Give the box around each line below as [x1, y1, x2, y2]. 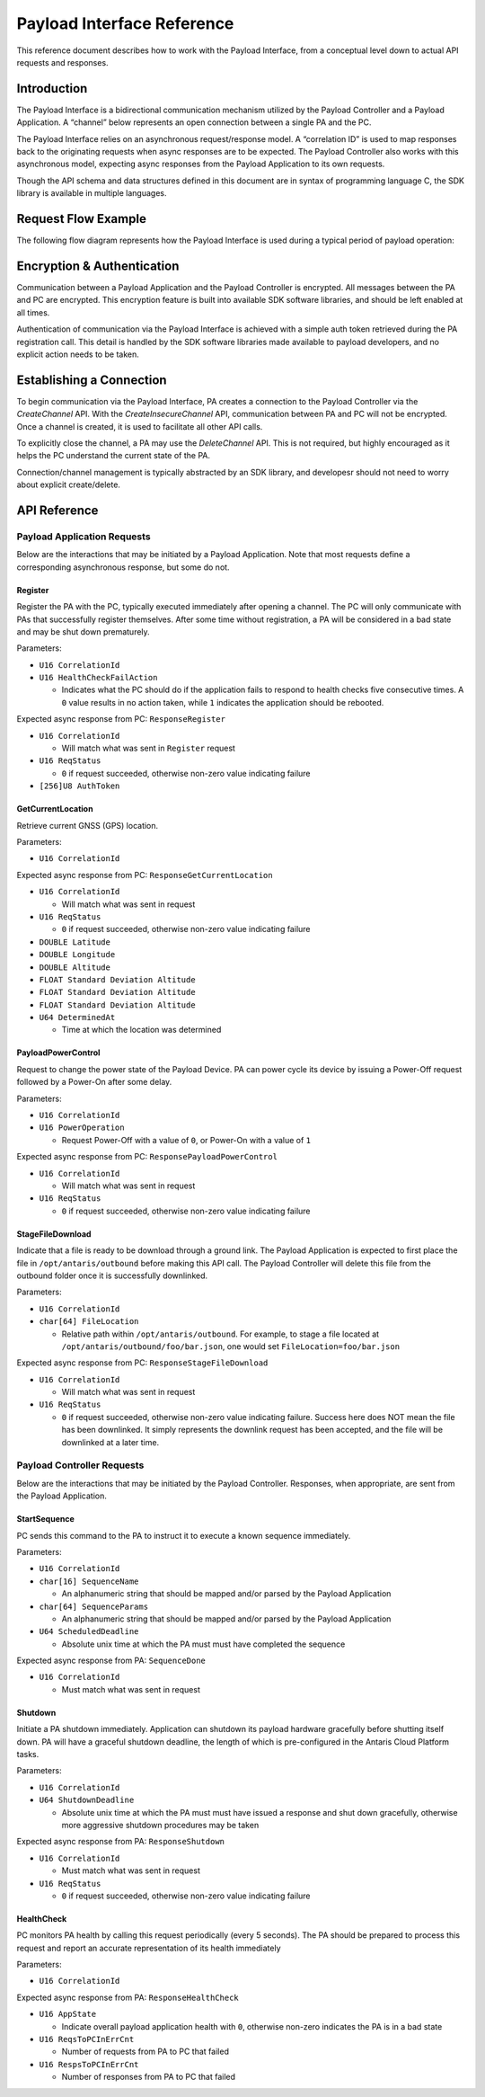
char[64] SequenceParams [39, 1601, 148, 1612]
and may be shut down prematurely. [16, 626, 150, 637]
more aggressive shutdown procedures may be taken [61, 1819, 260, 1830]
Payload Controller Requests [16, 1459, 145, 1471]
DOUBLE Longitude [39, 949, 116, 960]
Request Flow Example [16, 211, 147, 227]
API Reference [16, 503, 99, 519]
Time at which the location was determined [61, 1025, 222, 1035]
